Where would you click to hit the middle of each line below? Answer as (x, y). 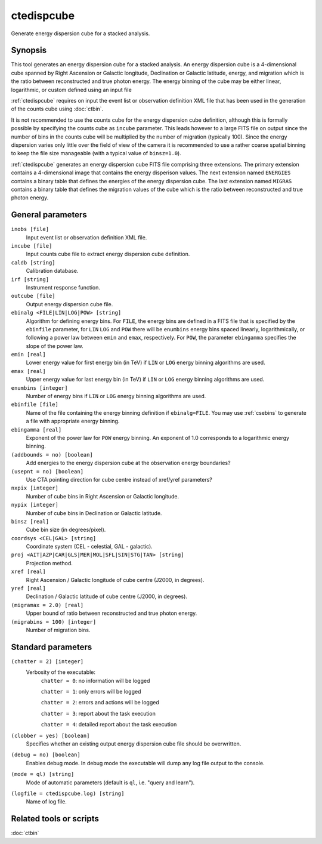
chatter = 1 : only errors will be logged (91, 692)
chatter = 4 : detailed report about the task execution (109, 725)
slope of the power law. (55, 346)
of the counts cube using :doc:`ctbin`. (57, 109)
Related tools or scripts (55, 819)
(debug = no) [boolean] (46, 755)
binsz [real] (30, 521)
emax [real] (28, 371)
